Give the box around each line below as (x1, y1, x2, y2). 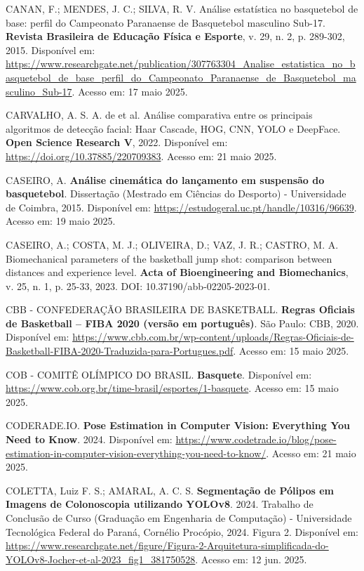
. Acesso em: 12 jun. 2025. (195, 551, 307, 566)
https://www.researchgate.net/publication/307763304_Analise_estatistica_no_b (6, 56, 356, 71)
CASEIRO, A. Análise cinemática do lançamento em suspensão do (6, 172, 325, 187)
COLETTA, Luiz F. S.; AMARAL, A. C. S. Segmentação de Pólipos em (6, 483, 334, 497)
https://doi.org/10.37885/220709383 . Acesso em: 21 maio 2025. (6, 148, 277, 163)
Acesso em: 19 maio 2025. (6, 214, 116, 228)
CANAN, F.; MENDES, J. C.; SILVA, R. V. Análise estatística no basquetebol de (6, 1, 358, 15)
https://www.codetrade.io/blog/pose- (175, 432, 337, 447)
